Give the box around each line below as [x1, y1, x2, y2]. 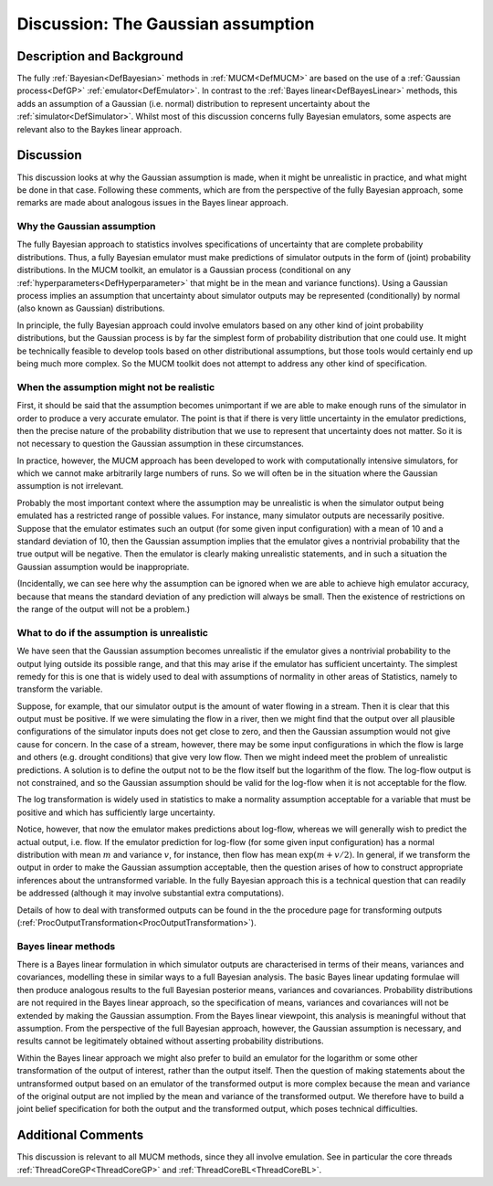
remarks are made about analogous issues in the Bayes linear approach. [16, 197, 289, 208]
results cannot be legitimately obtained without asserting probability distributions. [16, 1035, 324, 1046]
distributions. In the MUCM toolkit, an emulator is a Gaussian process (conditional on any [16, 265, 351, 276]
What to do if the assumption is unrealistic [16, 626, 209, 639]
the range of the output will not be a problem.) [16, 603, 191, 614]
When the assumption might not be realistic [16, 380, 215, 393]
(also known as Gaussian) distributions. [16, 302, 165, 314]
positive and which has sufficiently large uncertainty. [16, 807, 215, 818]
